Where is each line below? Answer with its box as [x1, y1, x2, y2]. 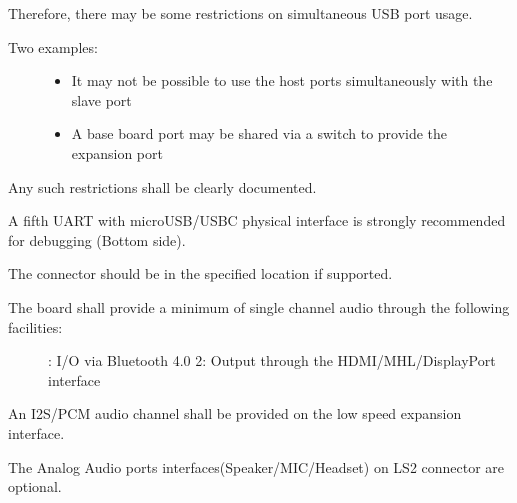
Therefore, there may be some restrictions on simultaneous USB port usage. [8, 3, 473, 23]
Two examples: [8, 36, 98, 57]
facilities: [8, 316, 63, 337]
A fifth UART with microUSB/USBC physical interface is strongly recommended [8, 210, 506, 231]
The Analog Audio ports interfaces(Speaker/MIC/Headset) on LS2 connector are [8, 456, 505, 477]
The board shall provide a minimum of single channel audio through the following [8, 296, 510, 317]
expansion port [71, 142, 163, 163]
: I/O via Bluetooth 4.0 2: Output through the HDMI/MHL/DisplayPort [48, 350, 496, 371]
